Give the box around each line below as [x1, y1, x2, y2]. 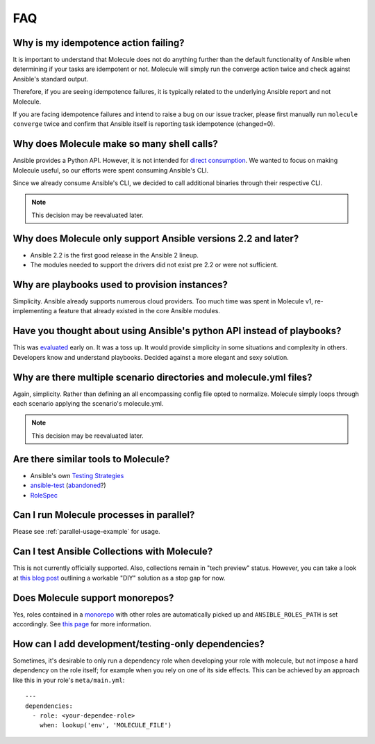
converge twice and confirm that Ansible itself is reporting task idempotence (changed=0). [12, 120, 276, 128]
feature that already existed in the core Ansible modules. [58, 307, 220, 315]
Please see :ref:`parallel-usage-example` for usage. [12, 528, 160, 536]
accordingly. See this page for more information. [12, 620, 152, 628]
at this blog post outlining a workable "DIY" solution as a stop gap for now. [12, 573, 226, 582]
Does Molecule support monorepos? [12, 592, 174, 603]
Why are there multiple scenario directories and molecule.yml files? [12, 371, 312, 383]
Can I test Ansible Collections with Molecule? [12, 546, 213, 557]
